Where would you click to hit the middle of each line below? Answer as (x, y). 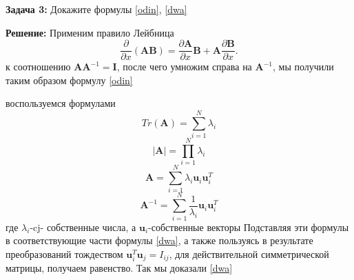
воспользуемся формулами (61, 103)
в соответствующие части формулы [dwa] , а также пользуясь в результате (159, 240)
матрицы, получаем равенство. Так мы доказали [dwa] (119, 268)
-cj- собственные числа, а (83, 227)
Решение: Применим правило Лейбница (90, 32)
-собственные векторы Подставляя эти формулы (249, 227)
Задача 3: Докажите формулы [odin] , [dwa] (96, 9)
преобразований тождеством (64, 253)
